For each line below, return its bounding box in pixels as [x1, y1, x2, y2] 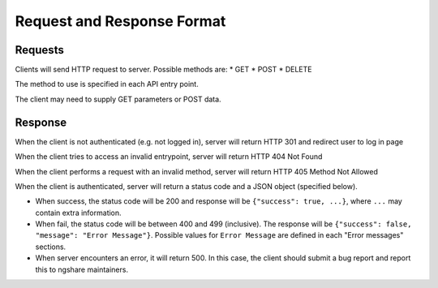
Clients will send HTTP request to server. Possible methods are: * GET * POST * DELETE [15, 65, 312, 75]
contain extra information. [35, 208, 122, 217]
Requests [15, 43, 64, 57]
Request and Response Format [15, 12, 226, 30]
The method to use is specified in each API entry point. [15, 80, 199, 89]
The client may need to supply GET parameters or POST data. [15, 94, 222, 104]
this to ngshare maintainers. [35, 264, 129, 274]
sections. [35, 242, 67, 251]
